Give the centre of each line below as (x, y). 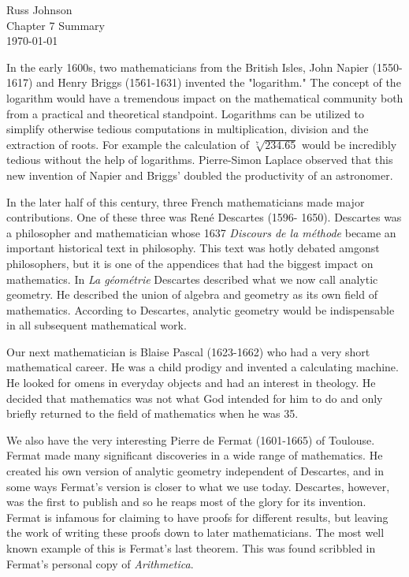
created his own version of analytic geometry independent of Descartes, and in (195, 471)
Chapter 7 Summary (56, 25)
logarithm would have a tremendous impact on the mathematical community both (205, 97)
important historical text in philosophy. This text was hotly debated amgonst (193, 248)
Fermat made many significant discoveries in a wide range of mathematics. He (195, 455)
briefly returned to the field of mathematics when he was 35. (152, 413)
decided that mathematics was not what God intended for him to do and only (195, 398)
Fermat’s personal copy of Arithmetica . (100, 563)
